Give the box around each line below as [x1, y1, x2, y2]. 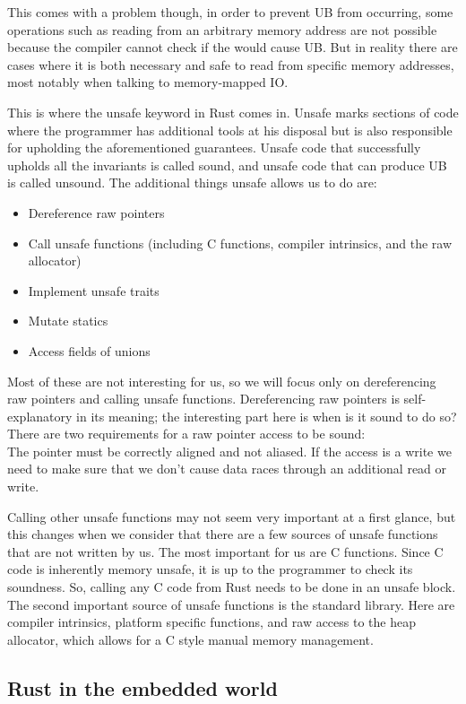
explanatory [7, 406, 73, 425]
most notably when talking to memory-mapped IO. [7, 73, 289, 91]
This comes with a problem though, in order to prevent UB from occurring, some [7, 3, 453, 21]
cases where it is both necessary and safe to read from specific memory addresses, [7, 55, 454, 74]
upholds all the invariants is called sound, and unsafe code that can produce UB [7, 155, 447, 174]
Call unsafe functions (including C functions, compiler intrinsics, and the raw [28, 233, 453, 252]
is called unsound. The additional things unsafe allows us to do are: [7, 173, 377, 192]
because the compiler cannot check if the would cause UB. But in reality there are [7, 38, 458, 56]
